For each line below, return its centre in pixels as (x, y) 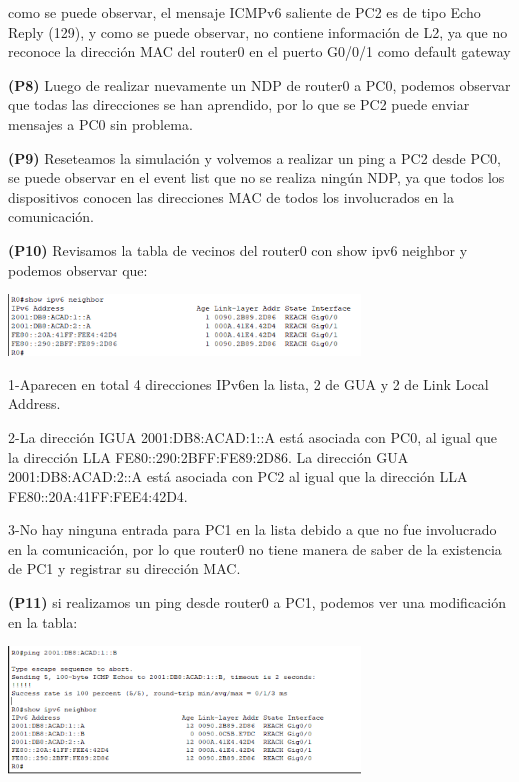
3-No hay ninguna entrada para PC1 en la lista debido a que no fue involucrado (252, 529)
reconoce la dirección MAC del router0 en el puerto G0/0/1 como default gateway (259, 51)
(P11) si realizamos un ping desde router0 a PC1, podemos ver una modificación (257, 602)
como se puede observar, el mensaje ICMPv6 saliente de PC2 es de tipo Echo (244, 12)
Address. (34, 403)
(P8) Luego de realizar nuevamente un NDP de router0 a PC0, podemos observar (259, 84)
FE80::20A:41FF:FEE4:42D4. (98, 495)
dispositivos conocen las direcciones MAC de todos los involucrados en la (231, 196)
